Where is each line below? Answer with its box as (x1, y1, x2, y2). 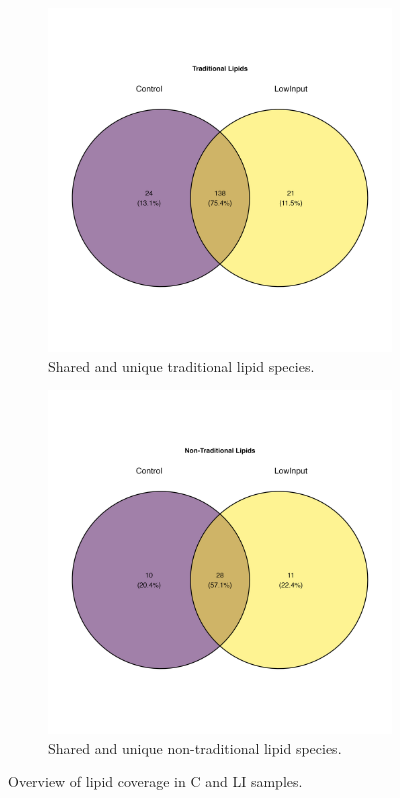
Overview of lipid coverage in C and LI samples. (8, 771, 303, 792)
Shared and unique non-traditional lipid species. (48, 737, 342, 758)
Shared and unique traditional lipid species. (48, 355, 315, 376)
